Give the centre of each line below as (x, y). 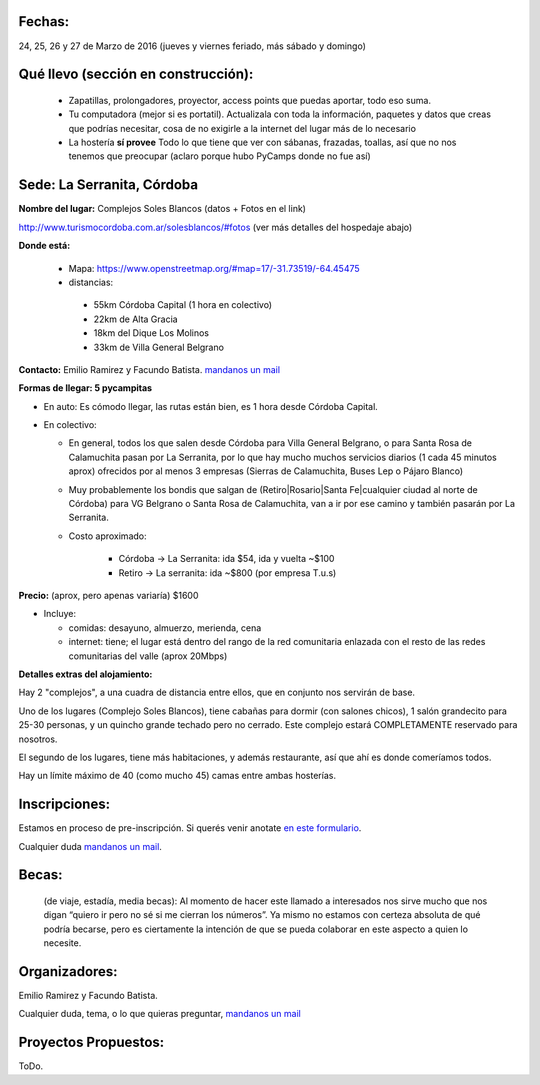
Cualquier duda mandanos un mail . (90, 846)
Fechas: (44, 21)
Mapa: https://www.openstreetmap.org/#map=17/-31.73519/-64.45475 (214, 268)
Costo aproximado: (107, 536)
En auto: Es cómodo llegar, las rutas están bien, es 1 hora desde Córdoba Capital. (211, 406)
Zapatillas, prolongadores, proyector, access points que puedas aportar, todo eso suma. (250, 100)
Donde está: (44, 246)
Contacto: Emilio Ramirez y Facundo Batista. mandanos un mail (149, 369)
